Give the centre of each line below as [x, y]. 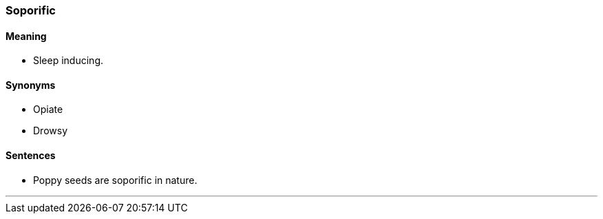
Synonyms [31, 85]
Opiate [48, 109]
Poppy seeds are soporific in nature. [115, 180]
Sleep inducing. [68, 61]
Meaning [26, 36]
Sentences [31, 156]
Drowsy [50, 131]
